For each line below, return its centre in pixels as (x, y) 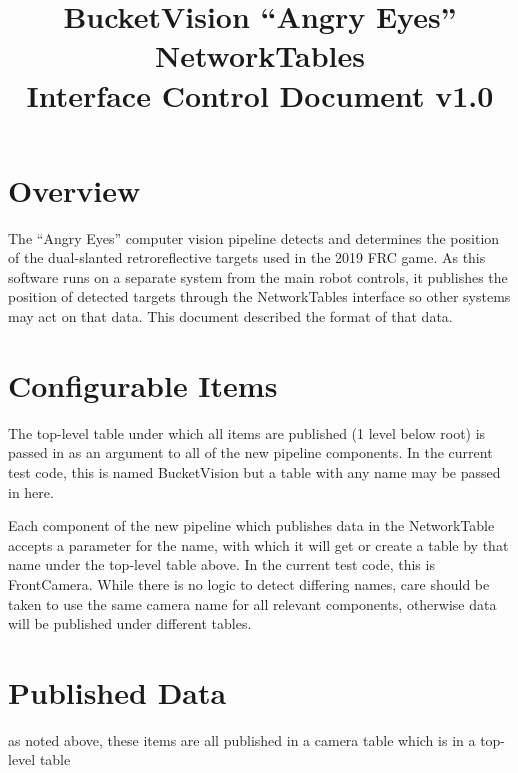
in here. (31, 491)
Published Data (117, 691)
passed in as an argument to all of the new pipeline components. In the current (250, 452)
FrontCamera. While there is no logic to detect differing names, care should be (249, 583)
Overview (74, 189)
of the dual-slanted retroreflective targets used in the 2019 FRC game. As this (247, 257)
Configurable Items (143, 384)
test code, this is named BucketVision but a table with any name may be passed (254, 471)
